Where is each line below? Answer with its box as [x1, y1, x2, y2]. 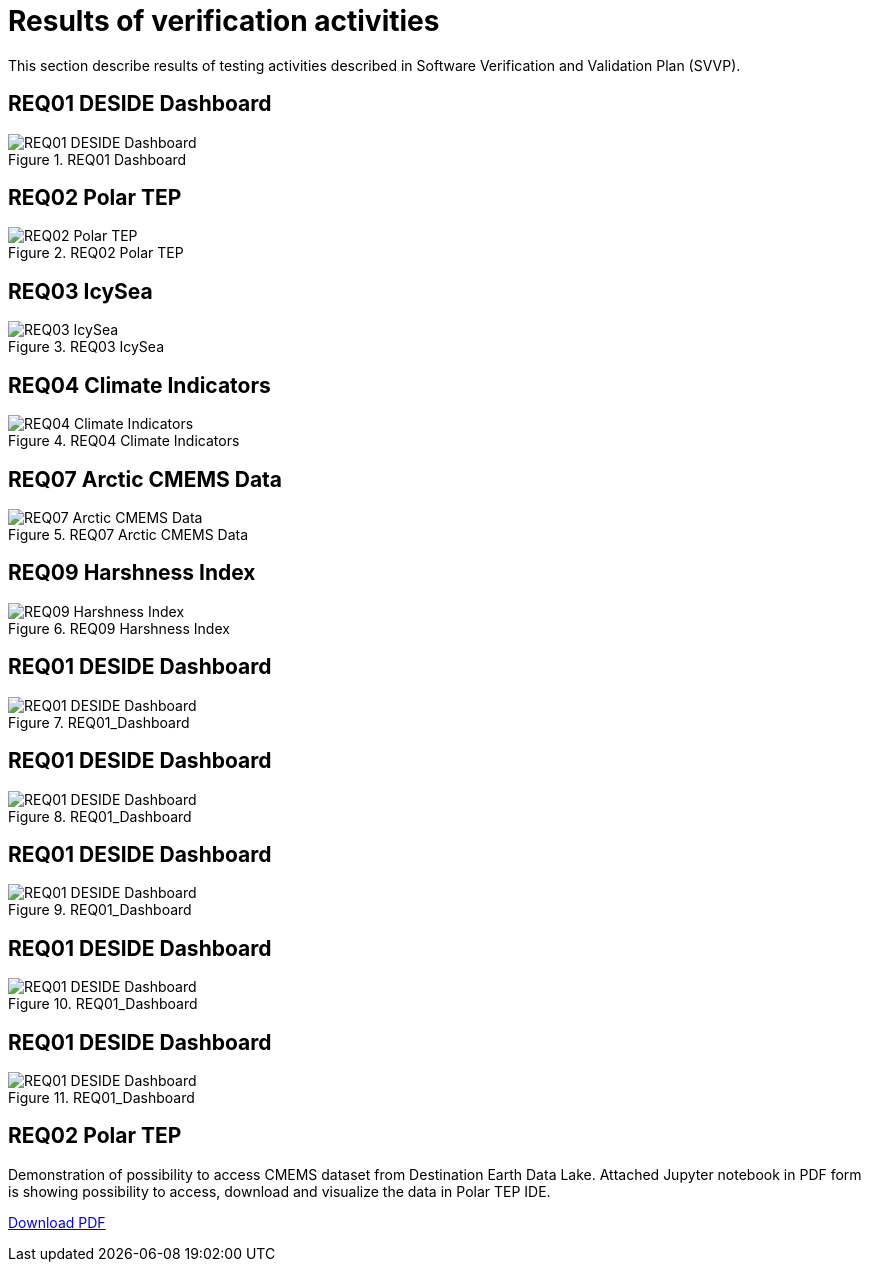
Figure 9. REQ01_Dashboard [8, 901, 192, 919]
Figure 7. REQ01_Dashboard [8, 713, 190, 731]
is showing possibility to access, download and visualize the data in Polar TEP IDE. [8, 1182, 551, 1200]
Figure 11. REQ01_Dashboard [8, 1089, 195, 1107]
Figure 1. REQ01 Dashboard [8, 150, 187, 168]
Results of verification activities [8, 4, 440, 38]
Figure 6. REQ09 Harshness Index [8, 619, 230, 637]
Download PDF [8, 1213, 106, 1231]
